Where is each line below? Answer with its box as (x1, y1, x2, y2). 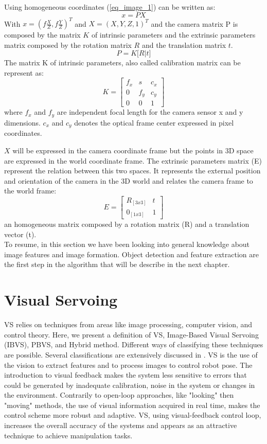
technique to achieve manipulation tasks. (4, 430, 133, 440)
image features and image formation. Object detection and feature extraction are (4, 248, 259, 259)
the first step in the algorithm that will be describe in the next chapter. (4, 259, 230, 270)
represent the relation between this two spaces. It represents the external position (4, 165, 261, 176)
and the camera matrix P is (151, 18, 238, 29)
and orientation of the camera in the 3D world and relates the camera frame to (4, 175, 253, 186)
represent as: (4, 67, 44, 78)
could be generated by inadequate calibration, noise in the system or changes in (4, 379, 255, 390)
